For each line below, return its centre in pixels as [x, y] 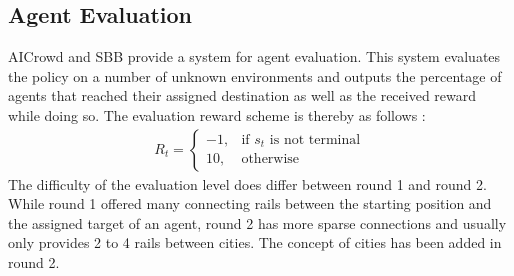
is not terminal [315, 139]
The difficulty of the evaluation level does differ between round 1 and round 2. [247, 183]
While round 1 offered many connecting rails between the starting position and [250, 203]
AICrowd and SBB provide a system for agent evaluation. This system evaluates [254, 56]
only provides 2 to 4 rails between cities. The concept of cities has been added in [255, 242]
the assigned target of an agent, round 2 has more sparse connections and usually [257, 222]
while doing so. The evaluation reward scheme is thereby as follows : [217, 114]
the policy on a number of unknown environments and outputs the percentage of [255, 75]
